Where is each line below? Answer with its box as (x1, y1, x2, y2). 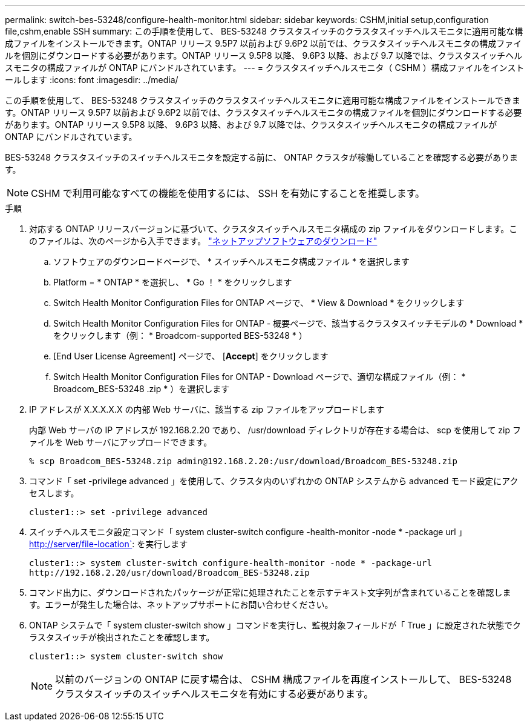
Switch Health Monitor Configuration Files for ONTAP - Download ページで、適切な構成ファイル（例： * (53, 371, 466, 382)
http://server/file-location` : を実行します (29, 539, 188, 549)
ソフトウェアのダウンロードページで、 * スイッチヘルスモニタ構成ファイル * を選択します (53, 256, 410, 267)
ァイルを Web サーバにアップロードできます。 (29, 437, 212, 447)
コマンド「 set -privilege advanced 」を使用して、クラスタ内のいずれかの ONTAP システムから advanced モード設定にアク (29, 476, 519, 486)
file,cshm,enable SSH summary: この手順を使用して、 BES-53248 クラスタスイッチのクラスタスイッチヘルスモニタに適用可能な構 (5, 26, 523, 36)
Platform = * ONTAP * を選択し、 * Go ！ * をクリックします (53, 277, 292, 287)
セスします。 (29, 488, 79, 498)
